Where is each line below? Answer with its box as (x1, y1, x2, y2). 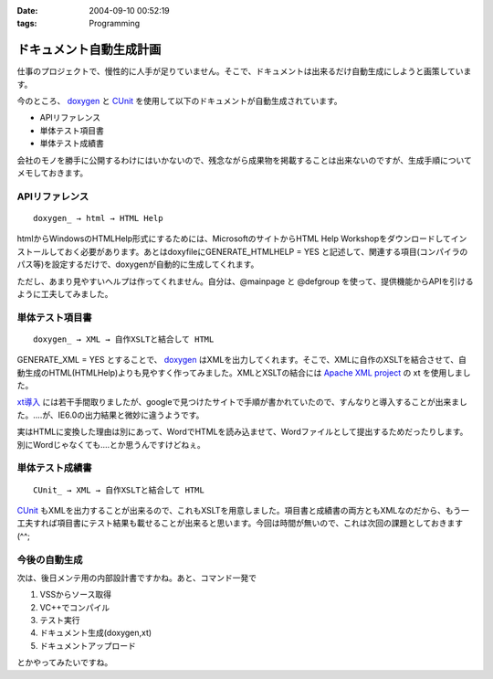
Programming (89, 18, 141, 29)
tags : (16, 18, 37, 29)
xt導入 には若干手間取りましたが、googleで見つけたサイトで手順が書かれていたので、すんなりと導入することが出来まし (16, 397, 467, 408)
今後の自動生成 (16, 553, 83, 566)
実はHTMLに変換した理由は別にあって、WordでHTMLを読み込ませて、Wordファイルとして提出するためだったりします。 (16, 426, 468, 438)
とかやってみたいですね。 (16, 657, 113, 668)
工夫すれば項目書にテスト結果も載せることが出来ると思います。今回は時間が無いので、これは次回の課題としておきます (16, 517, 464, 529)
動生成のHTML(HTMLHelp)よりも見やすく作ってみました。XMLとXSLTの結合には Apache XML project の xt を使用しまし (16, 366, 471, 378)
